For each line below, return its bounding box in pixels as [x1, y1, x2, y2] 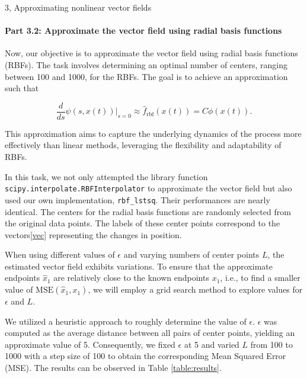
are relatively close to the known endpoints [53, 271, 209, 284]
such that [5, 82, 39, 94]
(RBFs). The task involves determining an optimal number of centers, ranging [5, 58, 288, 71]
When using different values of [5, 248, 115, 261]
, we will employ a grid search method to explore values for [88, 283, 303, 296]
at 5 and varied [184, 338, 239, 350]
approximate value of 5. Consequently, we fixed [5, 338, 175, 350]
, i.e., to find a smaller [220, 271, 300, 284]
